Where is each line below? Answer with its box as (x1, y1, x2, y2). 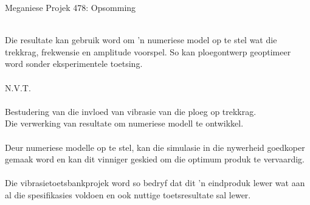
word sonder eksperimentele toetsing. (5, 57, 143, 70)
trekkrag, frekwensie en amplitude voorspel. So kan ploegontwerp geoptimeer (5, 45, 291, 58)
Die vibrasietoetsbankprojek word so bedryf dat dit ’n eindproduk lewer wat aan (5, 176, 305, 189)
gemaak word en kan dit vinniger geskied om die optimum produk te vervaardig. (5, 153, 305, 165)
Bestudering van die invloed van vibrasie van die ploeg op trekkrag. (5, 105, 257, 117)
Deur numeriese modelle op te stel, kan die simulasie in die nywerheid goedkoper (5, 141, 305, 153)
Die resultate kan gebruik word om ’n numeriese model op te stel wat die (5, 33, 277, 46)
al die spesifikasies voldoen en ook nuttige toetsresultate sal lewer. (5, 188, 251, 201)
